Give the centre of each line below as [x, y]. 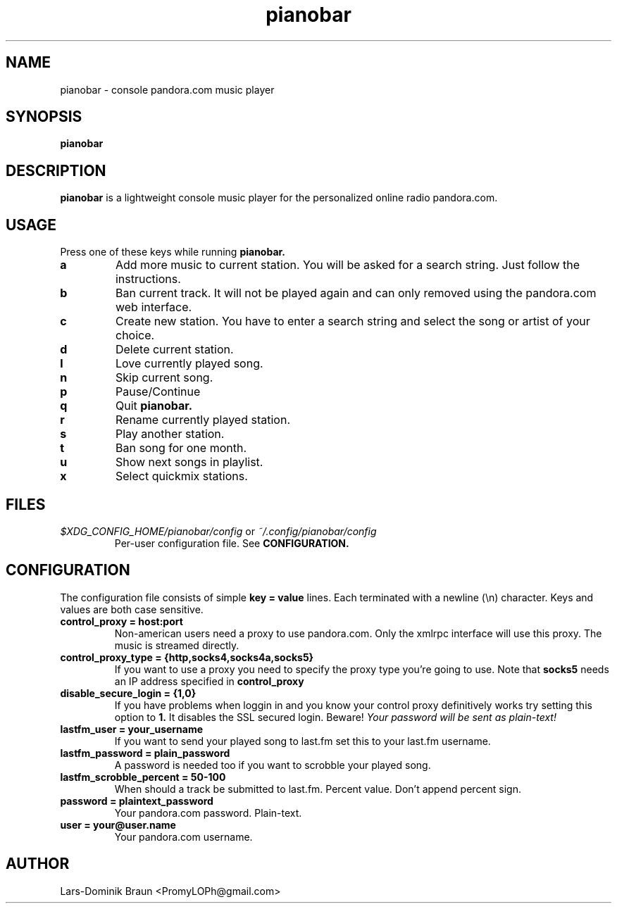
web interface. [154, 307]
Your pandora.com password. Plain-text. [208, 813]
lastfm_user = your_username [132, 729]
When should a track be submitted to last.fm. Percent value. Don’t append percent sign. [318, 789]
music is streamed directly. [177, 645]
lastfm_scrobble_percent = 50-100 [143, 777]
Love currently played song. [189, 364]
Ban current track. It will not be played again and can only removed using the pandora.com [356, 293]
